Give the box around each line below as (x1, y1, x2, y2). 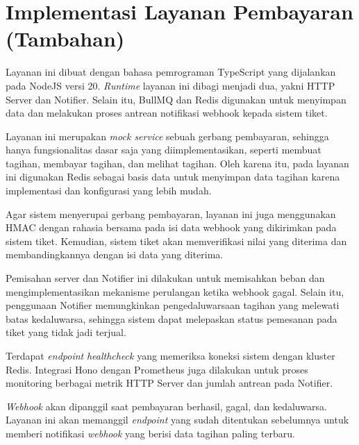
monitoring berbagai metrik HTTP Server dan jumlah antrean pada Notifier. (6, 376, 333, 390)
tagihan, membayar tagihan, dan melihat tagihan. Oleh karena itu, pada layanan (6, 156, 349, 170)
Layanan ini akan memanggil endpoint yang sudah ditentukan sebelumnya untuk (6, 412, 349, 427)
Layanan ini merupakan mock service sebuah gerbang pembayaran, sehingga (6, 128, 329, 143)
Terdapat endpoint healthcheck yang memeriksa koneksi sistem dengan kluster (6, 349, 335, 362)
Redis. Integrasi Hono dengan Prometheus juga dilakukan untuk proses (6, 362, 308, 376)
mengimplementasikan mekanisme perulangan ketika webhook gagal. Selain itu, (6, 284, 344, 299)
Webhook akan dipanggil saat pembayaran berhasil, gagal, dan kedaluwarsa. (6, 398, 327, 413)
